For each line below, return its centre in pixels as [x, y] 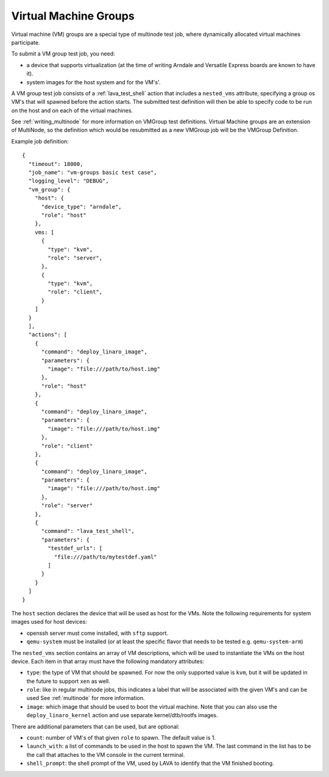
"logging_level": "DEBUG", [69, 181]
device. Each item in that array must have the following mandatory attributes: [108, 661]
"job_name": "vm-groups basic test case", [93, 173]
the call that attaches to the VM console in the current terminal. [106, 754]
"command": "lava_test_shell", [88, 531]
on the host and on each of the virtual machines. [72, 110]
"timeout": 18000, [56, 164]
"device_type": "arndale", [81, 207]
